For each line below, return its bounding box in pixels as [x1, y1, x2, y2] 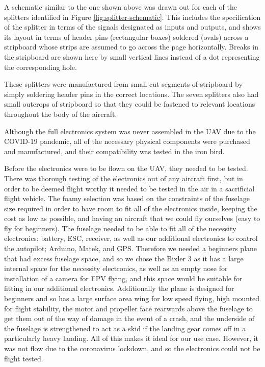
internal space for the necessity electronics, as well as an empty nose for [4, 263, 228, 274]
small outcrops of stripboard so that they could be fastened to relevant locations [4, 99, 255, 109]
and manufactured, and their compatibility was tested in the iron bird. [4, 145, 225, 156]
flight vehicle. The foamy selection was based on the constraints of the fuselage [4, 193, 250, 204]
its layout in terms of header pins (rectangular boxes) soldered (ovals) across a [4, 31, 249, 42]
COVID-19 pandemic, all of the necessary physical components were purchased [4, 136, 250, 146]
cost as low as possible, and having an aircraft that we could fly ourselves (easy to [4, 213, 260, 224]
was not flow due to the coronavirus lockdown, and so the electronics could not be [4, 343, 260, 353]
